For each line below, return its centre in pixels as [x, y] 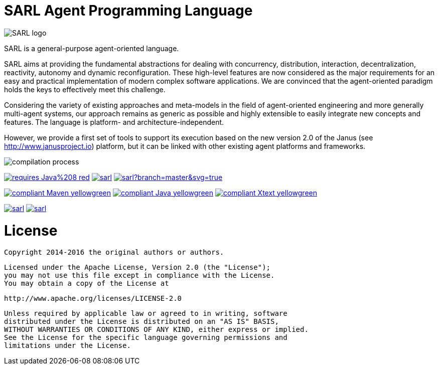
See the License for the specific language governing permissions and [146, 338]
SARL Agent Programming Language [128, 11]
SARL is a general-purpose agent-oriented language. [92, 48]
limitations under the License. [67, 346]
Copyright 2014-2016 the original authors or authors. [114, 252]
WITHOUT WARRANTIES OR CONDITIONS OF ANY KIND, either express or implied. [156, 330]
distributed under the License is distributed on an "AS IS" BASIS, [141, 322]
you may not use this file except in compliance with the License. [139, 275]
